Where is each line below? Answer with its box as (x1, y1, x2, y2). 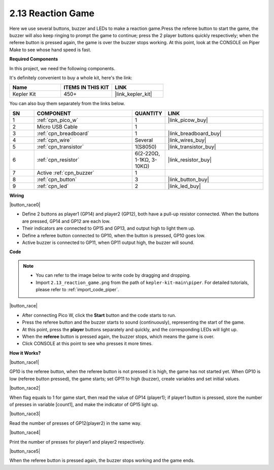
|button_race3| (9, 411, 41, 417)
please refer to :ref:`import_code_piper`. (36, 286, 119, 292)
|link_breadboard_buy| (167, 130, 222, 137)
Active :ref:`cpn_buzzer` (37, 169, 95, 176)
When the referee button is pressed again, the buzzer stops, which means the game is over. (22, 333, 215, 339)
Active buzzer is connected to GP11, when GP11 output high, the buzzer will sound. (22, 239, 195, 246)
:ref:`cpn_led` (37, 182, 69, 190)
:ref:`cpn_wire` (37, 136, 72, 143)
